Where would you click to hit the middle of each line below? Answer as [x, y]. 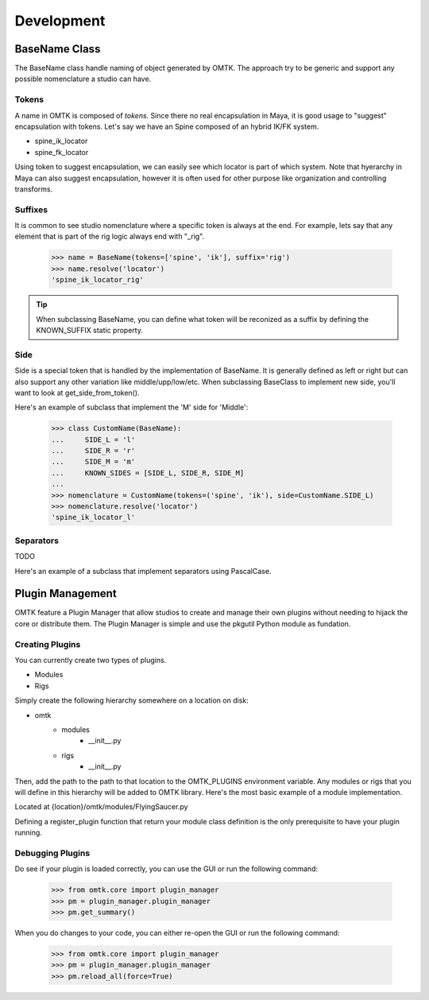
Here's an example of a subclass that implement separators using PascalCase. [143, 571]
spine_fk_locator [62, 152]
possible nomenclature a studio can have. [83, 79]
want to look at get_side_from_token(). [77, 393]
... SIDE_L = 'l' [93, 440]
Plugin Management [66, 593]
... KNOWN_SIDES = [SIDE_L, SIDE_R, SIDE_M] [148, 473]
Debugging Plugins [52, 853]
